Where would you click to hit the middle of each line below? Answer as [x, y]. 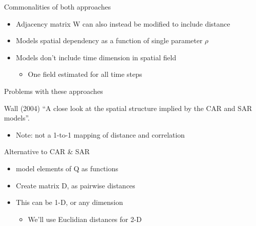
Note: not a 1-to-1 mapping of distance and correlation [100, 134]
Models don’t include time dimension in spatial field [96, 57]
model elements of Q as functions [67, 168]
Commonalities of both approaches [58, 7]
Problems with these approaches [54, 91]
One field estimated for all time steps [85, 74]
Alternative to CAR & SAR [47, 151]
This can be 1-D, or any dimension [69, 202]
